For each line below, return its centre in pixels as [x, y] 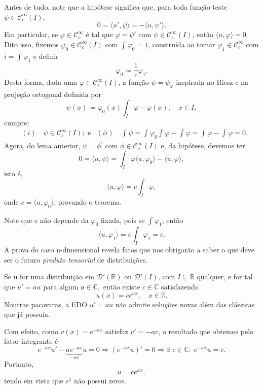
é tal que [99, 34]
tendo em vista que [34, 381]
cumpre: [17, 122]
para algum [61, 286]
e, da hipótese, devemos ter [203, 145]
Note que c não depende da [46, 220]
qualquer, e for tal [225, 277]
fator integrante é [31, 341]
